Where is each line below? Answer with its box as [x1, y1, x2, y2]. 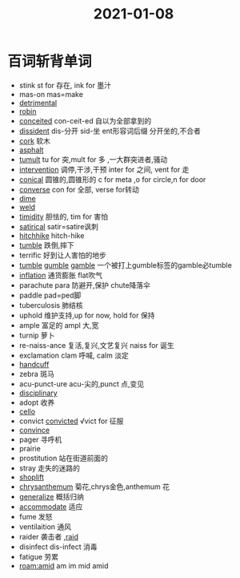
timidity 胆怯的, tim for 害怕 [18, 212, 109, 221]
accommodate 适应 [18, 502, 83, 511]
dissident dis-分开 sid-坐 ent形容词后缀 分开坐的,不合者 [18, 126, 201, 135]
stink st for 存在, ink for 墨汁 [18, 80, 111, 90]
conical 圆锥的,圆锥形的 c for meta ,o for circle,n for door [18, 174, 206, 184]
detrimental [18, 98, 58, 107]
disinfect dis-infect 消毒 [18, 542, 98, 552]
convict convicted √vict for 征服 [18, 416, 124, 426]
